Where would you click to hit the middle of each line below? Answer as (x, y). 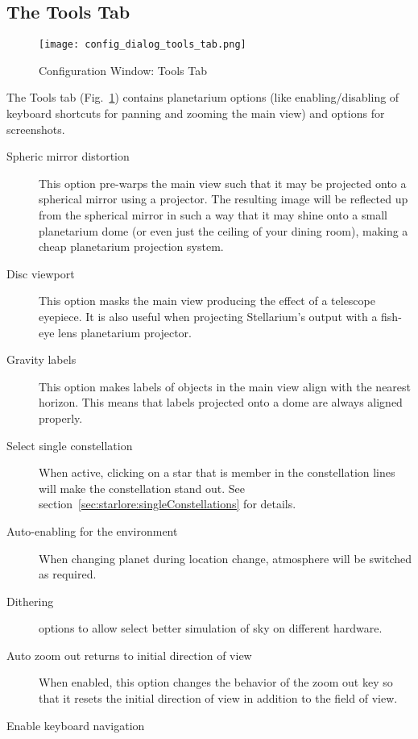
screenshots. (36, 129)
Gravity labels (41, 359)
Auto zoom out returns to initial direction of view (129, 655)
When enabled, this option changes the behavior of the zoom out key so (216, 682)
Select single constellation (70, 445)
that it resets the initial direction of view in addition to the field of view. (218, 698)
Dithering (30, 601)
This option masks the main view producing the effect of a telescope (207, 301)
